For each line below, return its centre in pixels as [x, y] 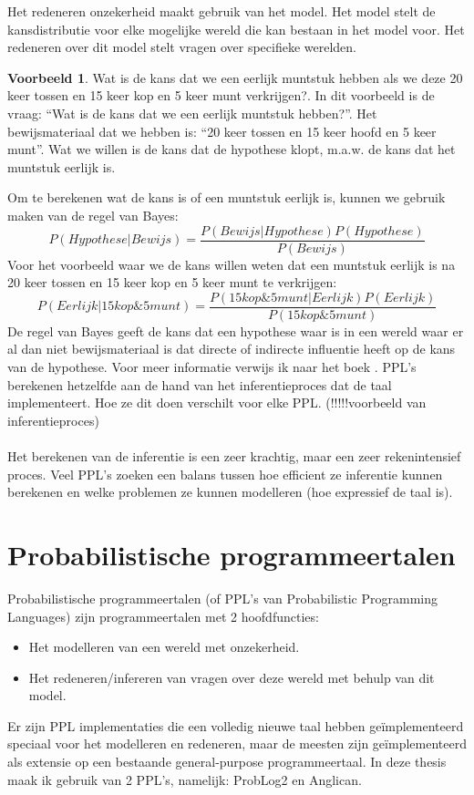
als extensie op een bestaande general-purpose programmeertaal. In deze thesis [227, 762]
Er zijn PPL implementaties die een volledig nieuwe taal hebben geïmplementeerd [236, 725]
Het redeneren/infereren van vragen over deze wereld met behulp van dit [232, 677]
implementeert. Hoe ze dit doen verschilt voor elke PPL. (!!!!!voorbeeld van [217, 403]
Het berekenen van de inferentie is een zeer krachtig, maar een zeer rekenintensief [234, 456]
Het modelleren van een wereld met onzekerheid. [164, 647]
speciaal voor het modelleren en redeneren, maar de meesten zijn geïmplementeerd [237, 743]
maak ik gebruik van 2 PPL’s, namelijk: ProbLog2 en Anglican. [185, 779]
